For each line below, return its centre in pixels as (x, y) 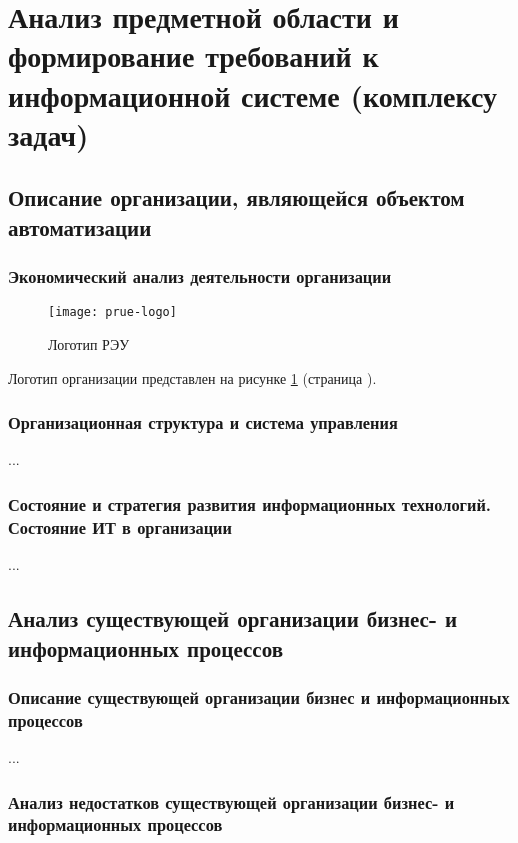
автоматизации (80, 226)
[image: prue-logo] (112, 312)
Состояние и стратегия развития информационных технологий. (250, 503)
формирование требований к (193, 55)
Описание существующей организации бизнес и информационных (259, 696)
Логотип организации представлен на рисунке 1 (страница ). (192, 377)
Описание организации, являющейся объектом (236, 197)
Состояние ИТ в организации (120, 526)
